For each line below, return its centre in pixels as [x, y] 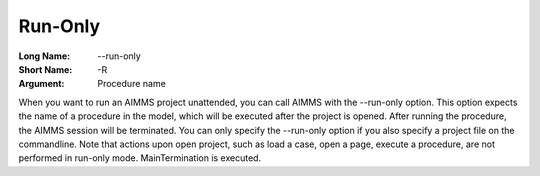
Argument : [41, 84]
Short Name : [45, 69]
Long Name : [44, 56]
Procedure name [132, 84]
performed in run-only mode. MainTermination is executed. [140, 158]
